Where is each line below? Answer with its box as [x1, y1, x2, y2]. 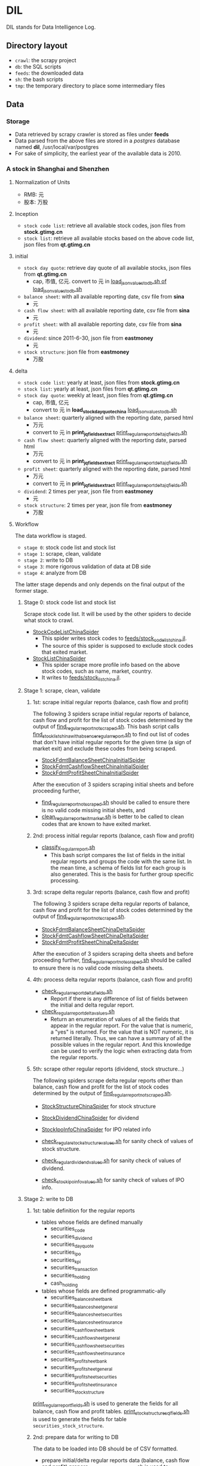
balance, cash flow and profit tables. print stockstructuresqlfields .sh [32, 1408, 190, 1416]
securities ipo [50, 1248, 82, 1257]
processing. [50, 877, 80, 884]
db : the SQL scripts [14, 63, 61, 70]
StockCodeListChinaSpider [32, 628, 100, 635]
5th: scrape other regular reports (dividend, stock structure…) [32, 1065, 184, 1072]
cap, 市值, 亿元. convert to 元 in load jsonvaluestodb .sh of [32, 278, 167, 286]
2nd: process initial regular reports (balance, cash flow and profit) [32, 832, 195, 839]
